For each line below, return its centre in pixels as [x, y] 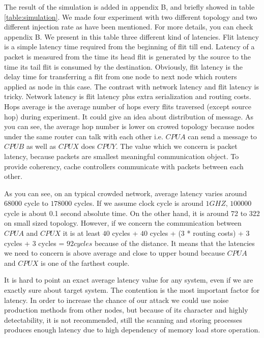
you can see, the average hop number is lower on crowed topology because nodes [129, 126]
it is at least [82, 233]
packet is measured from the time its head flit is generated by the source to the [128, 56]
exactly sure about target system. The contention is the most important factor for [132, 290]
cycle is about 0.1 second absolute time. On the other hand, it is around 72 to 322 [132, 213]
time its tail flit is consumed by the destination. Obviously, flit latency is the [124, 66]
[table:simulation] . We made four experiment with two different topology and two [131, 17]
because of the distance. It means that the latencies [174, 243]
